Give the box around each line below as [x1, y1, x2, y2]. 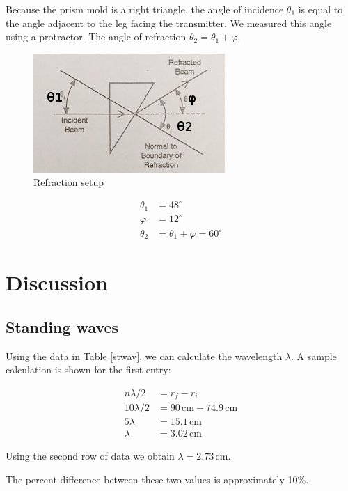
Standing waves [6, 315, 119, 337]
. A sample [291, 348, 337, 363]
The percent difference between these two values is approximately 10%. [6, 471, 309, 486]
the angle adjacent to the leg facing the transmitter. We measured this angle [6, 15, 332, 30]
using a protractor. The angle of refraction [6, 29, 187, 44]
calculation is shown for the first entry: [6, 362, 171, 377]
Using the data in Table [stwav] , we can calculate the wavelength [6, 348, 283, 363]
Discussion [6, 268, 108, 297]
